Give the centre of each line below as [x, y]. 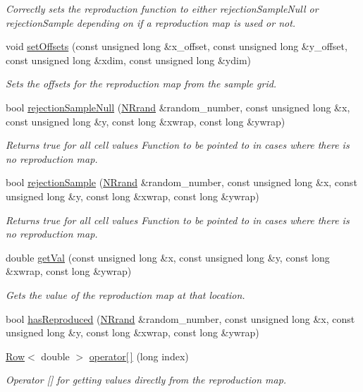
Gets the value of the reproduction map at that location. [125, 294]
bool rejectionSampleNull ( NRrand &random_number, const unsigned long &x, [178, 107]
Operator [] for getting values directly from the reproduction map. [146, 380]
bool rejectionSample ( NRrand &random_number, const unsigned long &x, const [181, 182]
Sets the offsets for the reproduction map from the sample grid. [141, 84]
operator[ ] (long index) [139, 356]
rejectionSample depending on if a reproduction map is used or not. [151, 22]
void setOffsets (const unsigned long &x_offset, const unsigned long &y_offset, [177, 46]
